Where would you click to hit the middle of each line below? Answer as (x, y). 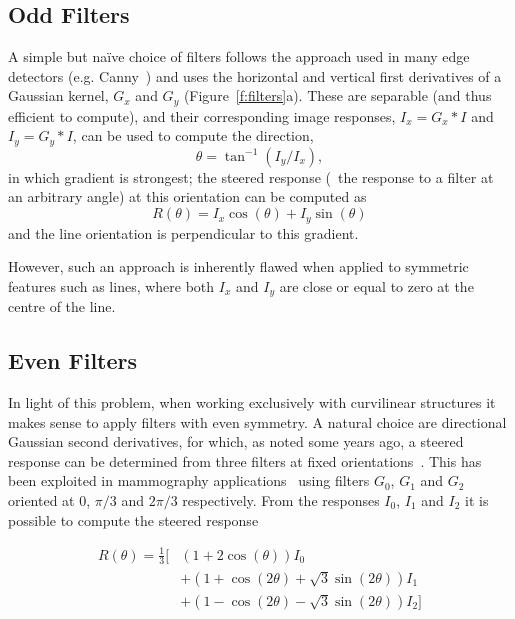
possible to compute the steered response (133, 519)
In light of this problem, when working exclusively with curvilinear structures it (252, 401)
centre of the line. (62, 306)
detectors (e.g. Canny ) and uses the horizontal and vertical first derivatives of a (255, 75)
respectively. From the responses (281, 499)
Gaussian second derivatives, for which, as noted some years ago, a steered (236, 441)
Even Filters (73, 360)
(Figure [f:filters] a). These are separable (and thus (337, 95)
